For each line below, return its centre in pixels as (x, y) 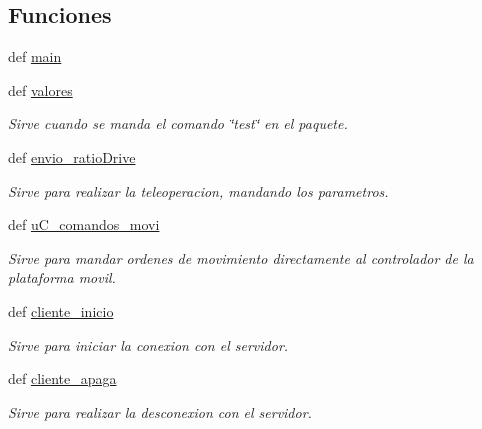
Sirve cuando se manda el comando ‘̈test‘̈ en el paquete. (178, 123)
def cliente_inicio (61, 310)
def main (35, 56)
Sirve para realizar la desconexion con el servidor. (160, 411)
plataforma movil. (62, 277)
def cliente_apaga (62, 378)
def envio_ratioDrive (72, 156)
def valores (40, 89)
